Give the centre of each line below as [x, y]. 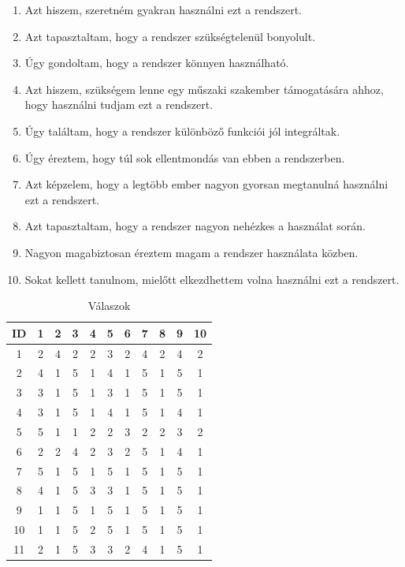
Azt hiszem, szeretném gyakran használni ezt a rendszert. [163, 9]
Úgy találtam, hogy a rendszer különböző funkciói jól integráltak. [182, 131]
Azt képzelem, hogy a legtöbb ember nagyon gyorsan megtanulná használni [206, 184]
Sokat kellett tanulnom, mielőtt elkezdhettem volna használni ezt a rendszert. [212, 279]
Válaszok [109, 306]
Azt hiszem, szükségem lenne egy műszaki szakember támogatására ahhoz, [204, 89]
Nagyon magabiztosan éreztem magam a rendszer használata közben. [191, 252]
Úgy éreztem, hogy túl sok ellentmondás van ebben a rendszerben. [185, 157]
